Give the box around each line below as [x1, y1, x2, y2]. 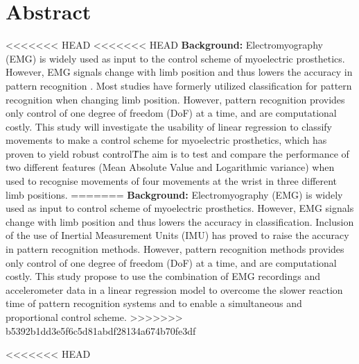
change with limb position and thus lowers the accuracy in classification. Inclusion [6, 214, 354, 229]
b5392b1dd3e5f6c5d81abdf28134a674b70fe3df [6, 323, 196, 338]
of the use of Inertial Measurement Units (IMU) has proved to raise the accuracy [6, 228, 349, 242]
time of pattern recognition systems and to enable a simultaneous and [6, 296, 302, 311]
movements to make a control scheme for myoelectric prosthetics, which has [6, 133, 327, 147]
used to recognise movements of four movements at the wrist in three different [6, 174, 338, 188]
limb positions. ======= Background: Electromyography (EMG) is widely [6, 187, 343, 201]
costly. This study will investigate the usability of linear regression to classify [6, 119, 332, 133]
